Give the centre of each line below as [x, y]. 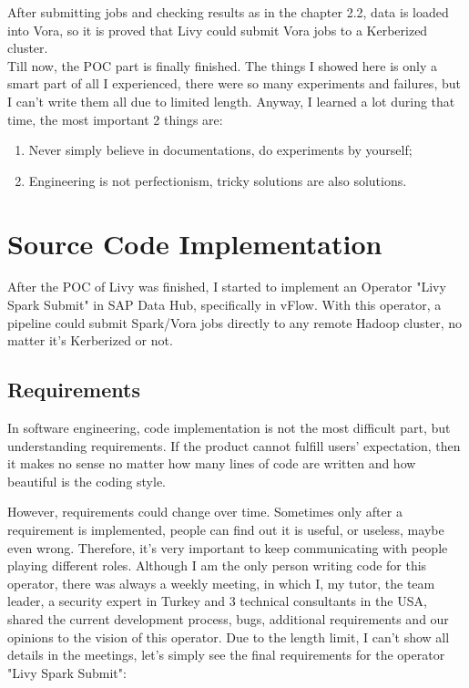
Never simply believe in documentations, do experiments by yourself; [220, 150]
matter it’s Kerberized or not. [90, 340]
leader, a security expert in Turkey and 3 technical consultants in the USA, [217, 601]
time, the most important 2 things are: [115, 119]
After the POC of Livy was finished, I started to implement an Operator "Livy [227, 287]
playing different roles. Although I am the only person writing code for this [217, 565]
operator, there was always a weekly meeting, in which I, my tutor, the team [221, 583]
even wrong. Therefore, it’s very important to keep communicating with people [228, 547]
